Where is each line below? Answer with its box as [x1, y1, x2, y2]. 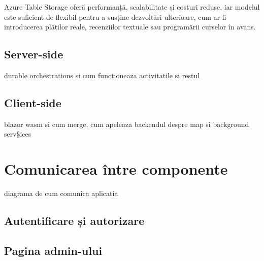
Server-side [4, 46, 63, 62]
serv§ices [4, 128, 31, 139]
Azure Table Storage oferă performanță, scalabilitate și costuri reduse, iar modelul [4, 2, 260, 12]
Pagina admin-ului [4, 242, 103, 258]
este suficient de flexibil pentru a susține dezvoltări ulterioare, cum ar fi [4, 11, 226, 22]
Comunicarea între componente [4, 158, 228, 179]
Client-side [4, 94, 61, 110]
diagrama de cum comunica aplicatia [4, 188, 118, 199]
